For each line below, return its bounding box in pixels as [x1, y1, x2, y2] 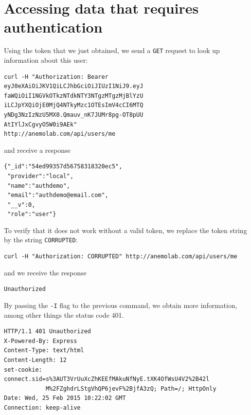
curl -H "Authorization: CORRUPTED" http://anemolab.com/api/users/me [4, 253, 237, 260]
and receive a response [4, 144, 71, 155]
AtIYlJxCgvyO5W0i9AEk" [4, 121, 77, 128]
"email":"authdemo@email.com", [7, 192, 108, 199]
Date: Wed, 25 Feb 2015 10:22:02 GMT [4, 395, 126, 402]
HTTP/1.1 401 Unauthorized [4, 328, 91, 335]
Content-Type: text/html [4, 347, 84, 354]
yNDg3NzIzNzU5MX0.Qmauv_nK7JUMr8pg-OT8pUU [4, 111, 143, 118]
